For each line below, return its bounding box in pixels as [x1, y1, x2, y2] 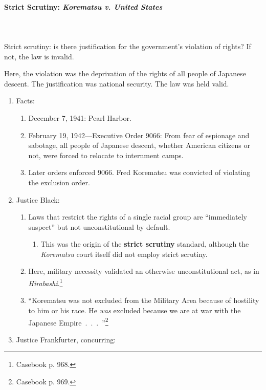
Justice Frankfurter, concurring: [16, 334, 116, 344]
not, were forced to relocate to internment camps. [28, 149, 184, 160]
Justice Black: [16, 194, 60, 205]
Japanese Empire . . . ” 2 [28, 315, 108, 328]
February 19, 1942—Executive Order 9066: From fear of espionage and [28, 129, 250, 140]
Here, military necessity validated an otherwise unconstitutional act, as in [28, 266, 259, 276]
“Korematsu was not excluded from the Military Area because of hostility [28, 295, 259, 306]
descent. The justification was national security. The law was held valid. [4, 78, 229, 89]
